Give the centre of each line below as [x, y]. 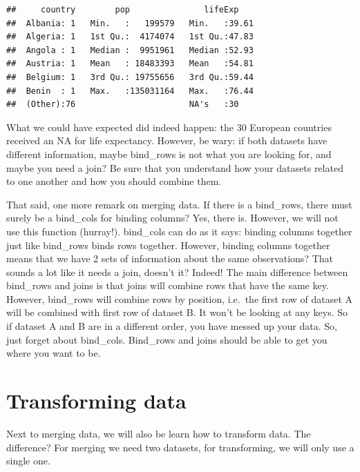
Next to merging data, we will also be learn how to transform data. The [159, 433]
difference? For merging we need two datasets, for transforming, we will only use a [180, 447]
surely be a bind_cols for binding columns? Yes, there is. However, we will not [172, 218]
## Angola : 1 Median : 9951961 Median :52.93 [130, 50]
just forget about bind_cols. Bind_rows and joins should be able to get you [167, 339]
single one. [28, 461]
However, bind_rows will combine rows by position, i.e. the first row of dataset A [180, 298]
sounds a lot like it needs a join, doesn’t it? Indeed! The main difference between [177, 272]
